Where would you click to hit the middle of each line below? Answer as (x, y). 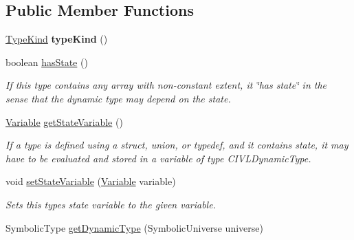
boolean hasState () (47, 62)
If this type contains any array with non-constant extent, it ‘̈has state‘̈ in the (166, 85)
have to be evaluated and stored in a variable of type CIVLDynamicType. (158, 158)
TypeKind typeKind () (57, 39)
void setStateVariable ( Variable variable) (91, 181)
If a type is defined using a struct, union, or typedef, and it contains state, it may (177, 145)
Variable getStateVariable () (64, 121)
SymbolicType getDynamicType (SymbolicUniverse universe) (134, 227)
